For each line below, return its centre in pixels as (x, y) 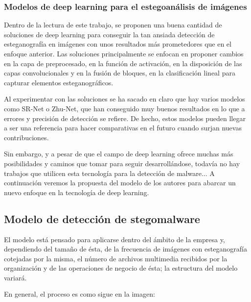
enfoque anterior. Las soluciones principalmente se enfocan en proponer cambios (124, 53)
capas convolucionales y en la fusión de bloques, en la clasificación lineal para (120, 73)
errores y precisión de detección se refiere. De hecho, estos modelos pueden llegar (125, 118)
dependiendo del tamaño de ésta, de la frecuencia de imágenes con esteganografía (125, 249)
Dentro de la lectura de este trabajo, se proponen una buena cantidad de (113, 25)
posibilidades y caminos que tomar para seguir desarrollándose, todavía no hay (122, 163)
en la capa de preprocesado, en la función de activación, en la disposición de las (123, 63)
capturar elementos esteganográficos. (59, 82)
